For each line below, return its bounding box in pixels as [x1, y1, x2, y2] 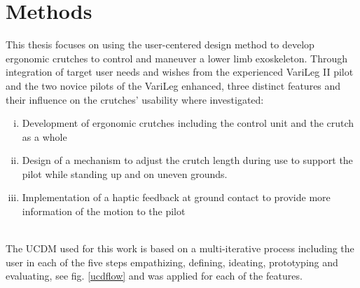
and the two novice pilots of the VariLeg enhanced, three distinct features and [6, 78, 341, 92]
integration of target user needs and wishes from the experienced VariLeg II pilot [6, 64, 354, 79]
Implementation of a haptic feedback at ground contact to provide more [22, 190, 331, 205]
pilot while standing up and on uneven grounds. [22, 166, 228, 181]
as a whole [22, 129, 67, 144]
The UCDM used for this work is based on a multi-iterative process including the [6, 241, 354, 256]
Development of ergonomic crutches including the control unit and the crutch [22, 116, 354, 130]
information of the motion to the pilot [22, 204, 186, 219]
